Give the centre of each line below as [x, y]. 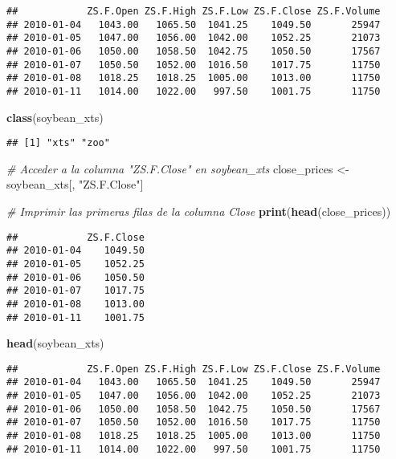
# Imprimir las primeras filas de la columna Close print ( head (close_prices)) [199, 211]
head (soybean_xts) [55, 343]
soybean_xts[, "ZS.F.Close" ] [75, 184]
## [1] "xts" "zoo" [58, 143]
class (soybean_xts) [55, 117]
